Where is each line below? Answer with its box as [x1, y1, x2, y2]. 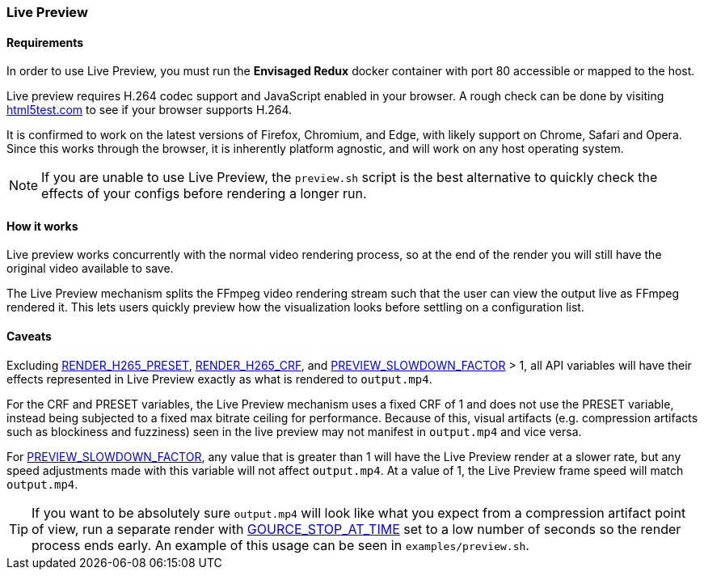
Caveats [6, 329, 52, 344]
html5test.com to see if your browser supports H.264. [6, 103, 293, 117]
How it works [6, 218, 78, 233]
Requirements [6, 35, 84, 49]
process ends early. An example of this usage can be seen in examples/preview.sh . [32, 536, 529, 553]
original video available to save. [6, 261, 174, 276]
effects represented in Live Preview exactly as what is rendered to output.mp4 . [6, 371, 432, 386]
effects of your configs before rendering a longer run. [41, 185, 367, 202]
